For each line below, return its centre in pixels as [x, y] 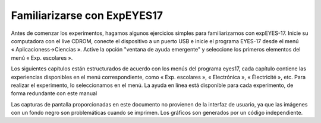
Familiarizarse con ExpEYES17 [87, 15]
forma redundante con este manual [54, 93]
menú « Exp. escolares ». [42, 58]
